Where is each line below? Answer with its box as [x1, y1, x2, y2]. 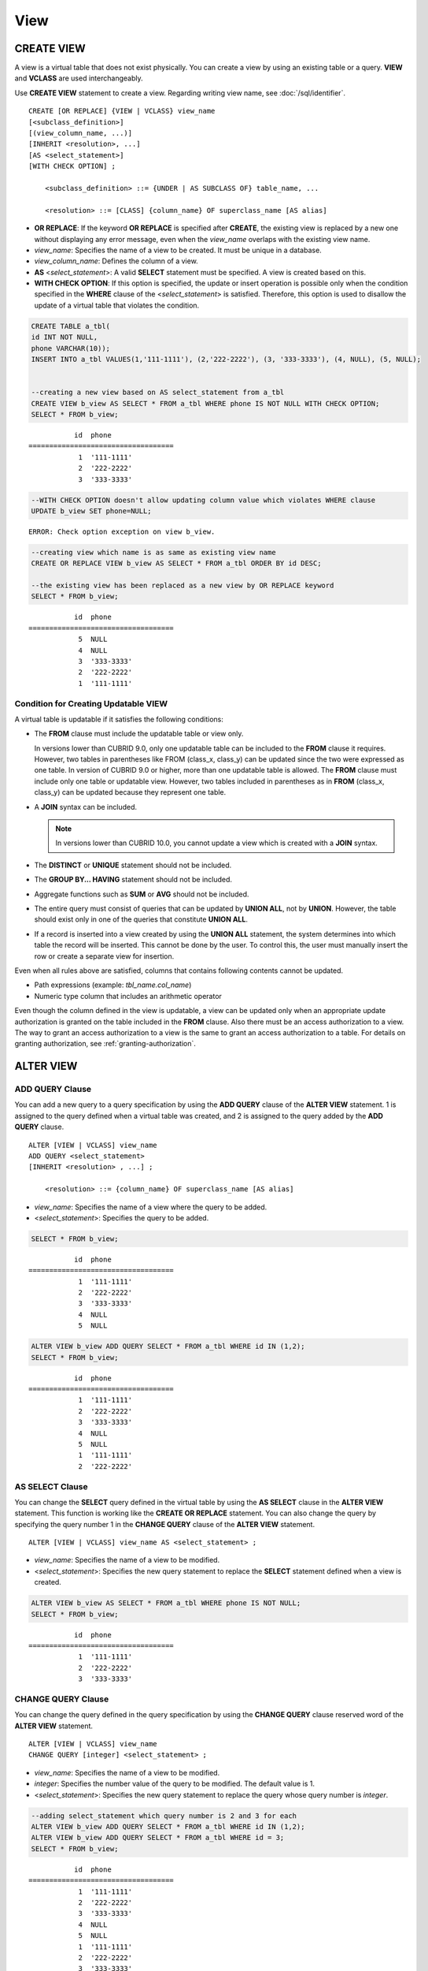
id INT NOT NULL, [31, 333, 98, 342]
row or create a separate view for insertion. [34, 951, 175, 961]
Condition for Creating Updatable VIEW [14, 698, 168, 709]
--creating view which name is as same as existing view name [31, 548, 276, 557]
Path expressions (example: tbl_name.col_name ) [34, 980, 192, 989]
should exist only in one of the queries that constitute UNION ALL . [34, 915, 248, 924]
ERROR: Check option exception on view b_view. [28, 527, 216, 536]
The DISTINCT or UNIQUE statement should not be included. [34, 860, 232, 870]
